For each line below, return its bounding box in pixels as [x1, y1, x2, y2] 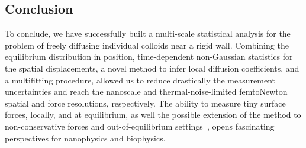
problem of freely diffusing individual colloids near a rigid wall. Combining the [5, 38, 289, 51]
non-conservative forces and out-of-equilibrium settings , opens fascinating [5, 120, 275, 132]
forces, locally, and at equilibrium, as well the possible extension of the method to [5, 108, 301, 121]
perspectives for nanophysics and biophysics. [5, 131, 166, 144]
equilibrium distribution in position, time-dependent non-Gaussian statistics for [5, 50, 293, 63]
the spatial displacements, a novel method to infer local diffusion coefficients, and [5, 62, 299, 74]
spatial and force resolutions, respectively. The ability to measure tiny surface [5, 96, 286, 109]
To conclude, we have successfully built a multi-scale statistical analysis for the [5, 27, 291, 40]
